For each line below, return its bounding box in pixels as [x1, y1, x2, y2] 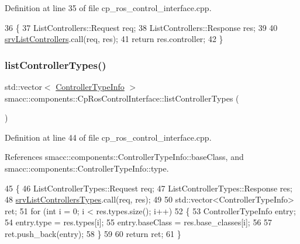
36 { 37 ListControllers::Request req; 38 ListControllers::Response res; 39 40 [5, 21, 278, 33]
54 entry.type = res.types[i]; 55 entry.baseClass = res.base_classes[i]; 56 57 [5, 216, 273, 228]
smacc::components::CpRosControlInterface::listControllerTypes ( [5, 92, 239, 104]
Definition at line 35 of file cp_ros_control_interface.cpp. [5, 2, 212, 13]
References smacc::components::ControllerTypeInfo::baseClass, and [5, 151, 244, 163]
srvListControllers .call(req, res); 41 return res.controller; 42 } [5, 33, 223, 45]
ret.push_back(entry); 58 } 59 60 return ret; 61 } [5, 227, 181, 239]
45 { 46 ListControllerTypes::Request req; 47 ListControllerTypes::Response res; [5, 182, 292, 194]
